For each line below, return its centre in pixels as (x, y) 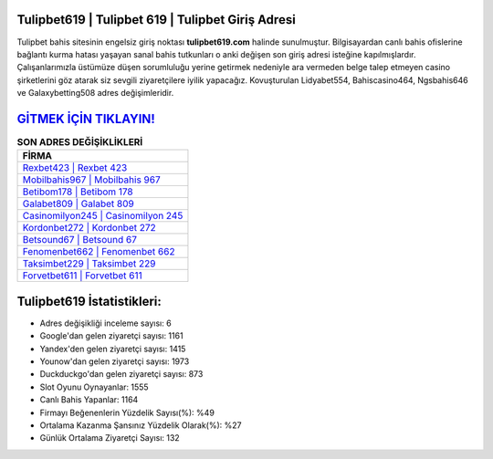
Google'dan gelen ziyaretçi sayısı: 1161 (111, 336)
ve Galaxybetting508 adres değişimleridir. (95, 93)
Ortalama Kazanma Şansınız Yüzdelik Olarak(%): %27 (141, 425)
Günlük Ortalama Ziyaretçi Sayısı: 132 (110, 438)
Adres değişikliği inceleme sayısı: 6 (106, 323)
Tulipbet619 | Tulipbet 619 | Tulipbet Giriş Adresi (156, 20)
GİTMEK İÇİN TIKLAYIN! (86, 119)
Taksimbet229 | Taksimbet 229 (89, 264)
